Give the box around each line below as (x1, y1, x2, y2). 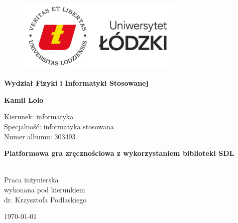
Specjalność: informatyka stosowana (4, 121, 114, 132)
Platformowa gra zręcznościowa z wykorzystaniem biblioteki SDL (4, 148, 234, 158)
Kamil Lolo (4, 94, 44, 105)
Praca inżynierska (4, 174, 59, 185)
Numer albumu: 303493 (4, 131, 76, 141)
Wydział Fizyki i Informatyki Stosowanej (4, 78, 149, 88)
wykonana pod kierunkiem (4, 184, 85, 195)
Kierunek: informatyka (4, 111, 74, 122)
